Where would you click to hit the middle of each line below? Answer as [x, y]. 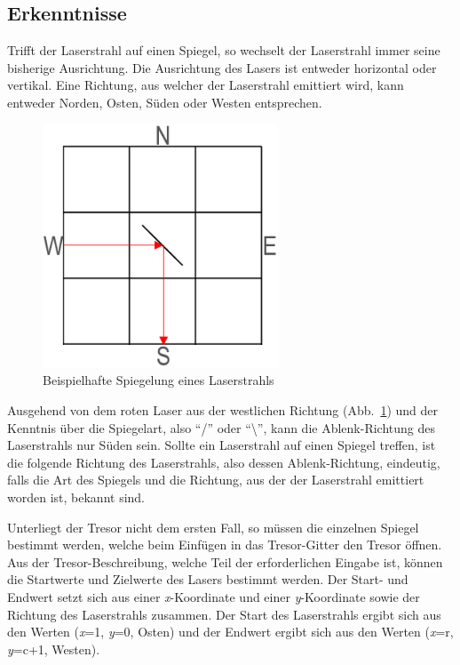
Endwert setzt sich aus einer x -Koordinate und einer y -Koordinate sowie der [214, 597]
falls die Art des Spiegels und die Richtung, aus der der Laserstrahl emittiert [216, 480]
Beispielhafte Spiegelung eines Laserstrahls [159, 380]
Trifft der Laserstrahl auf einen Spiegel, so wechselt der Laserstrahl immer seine [224, 50]
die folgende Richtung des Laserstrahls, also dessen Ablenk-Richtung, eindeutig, [224, 462]
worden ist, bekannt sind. [76, 497]
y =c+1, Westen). [54, 649]
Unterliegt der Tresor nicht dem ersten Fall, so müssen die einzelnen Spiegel [213, 527]
